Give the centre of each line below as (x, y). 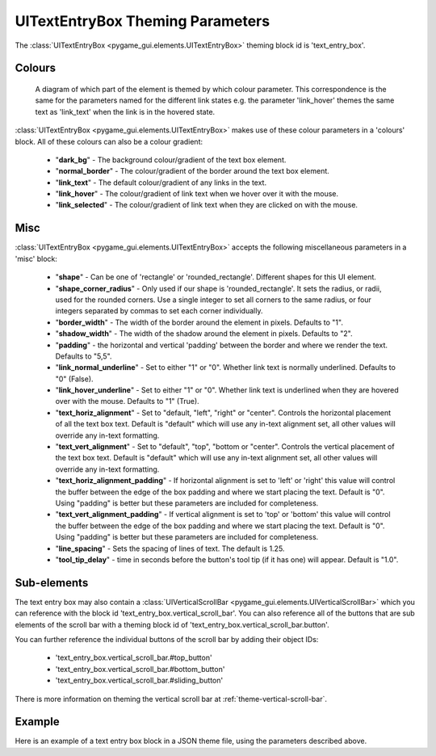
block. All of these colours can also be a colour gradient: (109, 141)
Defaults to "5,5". (84, 356)
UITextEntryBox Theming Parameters (143, 21)
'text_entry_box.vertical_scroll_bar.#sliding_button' (139, 680)
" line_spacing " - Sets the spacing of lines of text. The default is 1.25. (170, 548)
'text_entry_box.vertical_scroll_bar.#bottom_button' (140, 669)
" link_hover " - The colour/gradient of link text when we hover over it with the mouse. (197, 194)
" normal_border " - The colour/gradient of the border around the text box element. (193, 171)
